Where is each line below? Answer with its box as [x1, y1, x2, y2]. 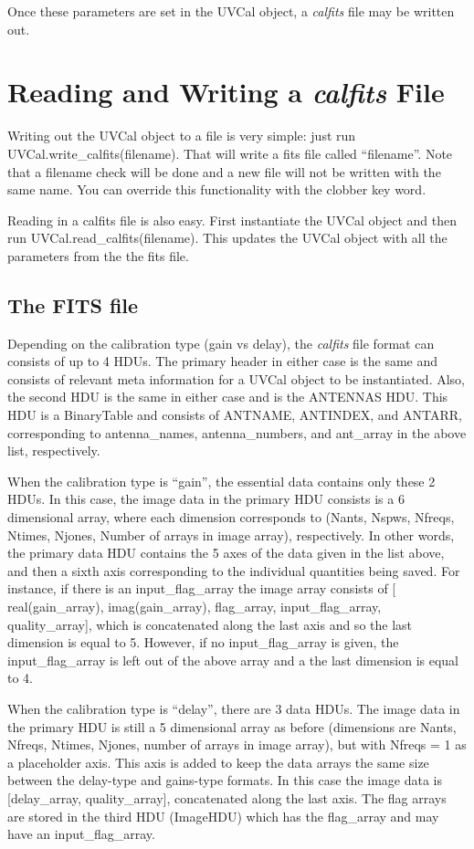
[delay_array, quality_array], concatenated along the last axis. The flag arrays [7, 788, 447, 807]
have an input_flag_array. [7, 824, 155, 844]
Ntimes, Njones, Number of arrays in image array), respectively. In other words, [7, 525, 455, 544]
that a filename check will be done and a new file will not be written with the [7, 162, 441, 181]
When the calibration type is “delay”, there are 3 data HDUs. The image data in [7, 698, 460, 718]
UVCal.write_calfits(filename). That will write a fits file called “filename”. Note [7, 143, 453, 162]
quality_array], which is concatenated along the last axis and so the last [7, 614, 413, 634]
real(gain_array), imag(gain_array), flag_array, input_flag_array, [7, 596, 382, 615]
